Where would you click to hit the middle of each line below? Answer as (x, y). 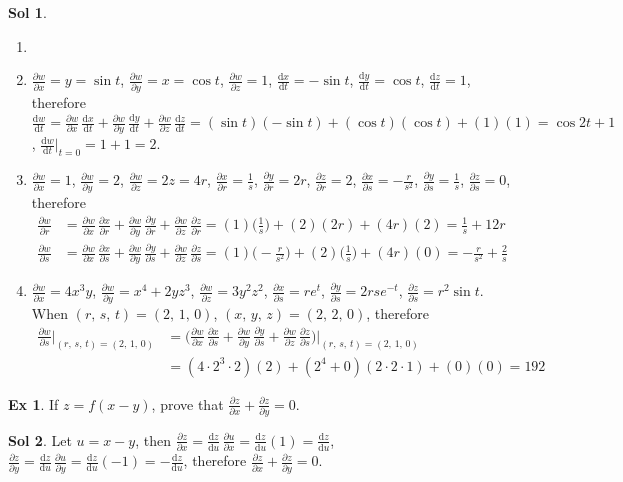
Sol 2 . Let (40, 439)
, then (153, 439)
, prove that (187, 403)
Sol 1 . (27, 12)
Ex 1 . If (33, 403)
